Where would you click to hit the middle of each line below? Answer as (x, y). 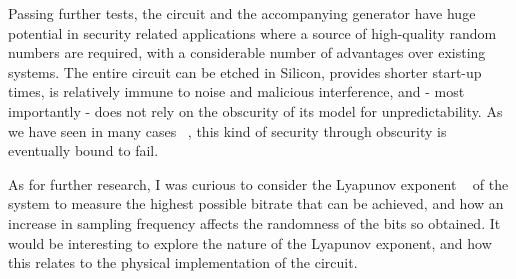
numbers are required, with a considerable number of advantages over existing (247, 52)
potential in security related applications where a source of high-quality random (252, 32)
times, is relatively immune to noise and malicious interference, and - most (236, 91)
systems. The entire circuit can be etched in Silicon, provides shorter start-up (245, 71)
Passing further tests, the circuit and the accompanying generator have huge (242, 13)
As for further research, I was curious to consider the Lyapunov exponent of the (258, 183)
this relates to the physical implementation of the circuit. (183, 262)
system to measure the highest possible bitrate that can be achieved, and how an (256, 203)
